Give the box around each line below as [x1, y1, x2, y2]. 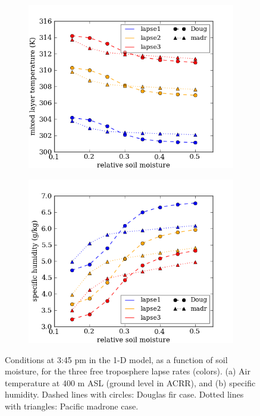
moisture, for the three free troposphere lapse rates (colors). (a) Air [5, 365, 250, 377]
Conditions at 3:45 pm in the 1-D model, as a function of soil [5, 353, 228, 365]
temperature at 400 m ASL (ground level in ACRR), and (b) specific [5, 376, 256, 389]
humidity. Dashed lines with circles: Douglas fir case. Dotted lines [5, 388, 244, 401]
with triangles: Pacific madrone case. [5, 399, 139, 412]
